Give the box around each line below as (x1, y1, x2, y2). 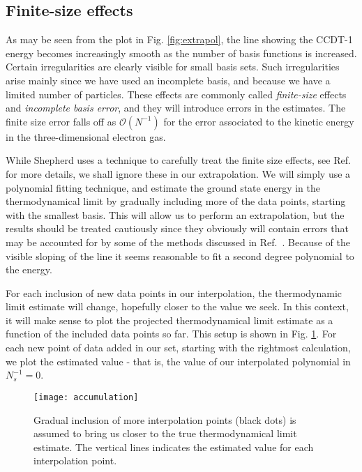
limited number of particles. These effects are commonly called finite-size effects (6, 86, 347, 101)
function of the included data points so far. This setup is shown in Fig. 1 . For (6, 326, 337, 341)
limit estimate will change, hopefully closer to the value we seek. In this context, (6, 299, 349, 314)
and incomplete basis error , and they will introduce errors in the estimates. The (6, 100, 346, 115)
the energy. (6, 262, 52, 277)
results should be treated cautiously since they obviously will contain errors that (6, 221, 349, 236)
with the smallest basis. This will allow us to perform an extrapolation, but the (6, 207, 345, 222)
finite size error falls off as (6, 114, 116, 128)
